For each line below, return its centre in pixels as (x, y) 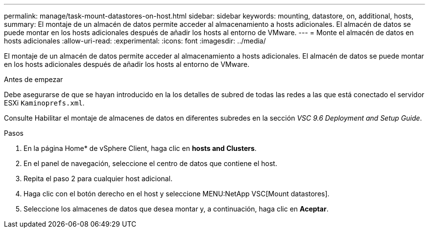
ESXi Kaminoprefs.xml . (44, 103)
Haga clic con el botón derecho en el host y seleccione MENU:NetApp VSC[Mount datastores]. (177, 194)
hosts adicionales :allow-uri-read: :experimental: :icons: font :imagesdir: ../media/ (135, 41)
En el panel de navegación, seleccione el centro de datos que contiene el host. (150, 163)
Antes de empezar (34, 79)
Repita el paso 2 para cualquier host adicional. (98, 179)
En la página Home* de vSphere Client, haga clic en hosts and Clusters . (140, 148)
